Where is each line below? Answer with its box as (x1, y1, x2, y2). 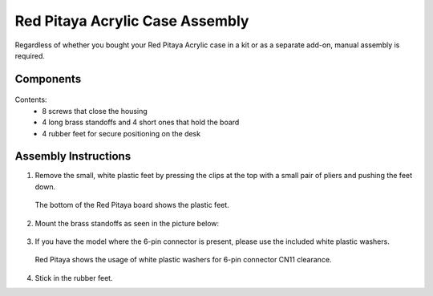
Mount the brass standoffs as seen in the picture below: (34, 218, 220, 228)
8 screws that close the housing (42, 106, 148, 116)
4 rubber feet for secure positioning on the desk (42, 128, 200, 138)
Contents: (14, 95, 47, 104)
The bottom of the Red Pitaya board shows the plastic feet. (34, 201, 230, 210)
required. (14, 51, 46, 60)
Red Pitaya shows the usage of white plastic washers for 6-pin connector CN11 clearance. (34, 255, 332, 265)
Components (14, 72, 82, 86)
